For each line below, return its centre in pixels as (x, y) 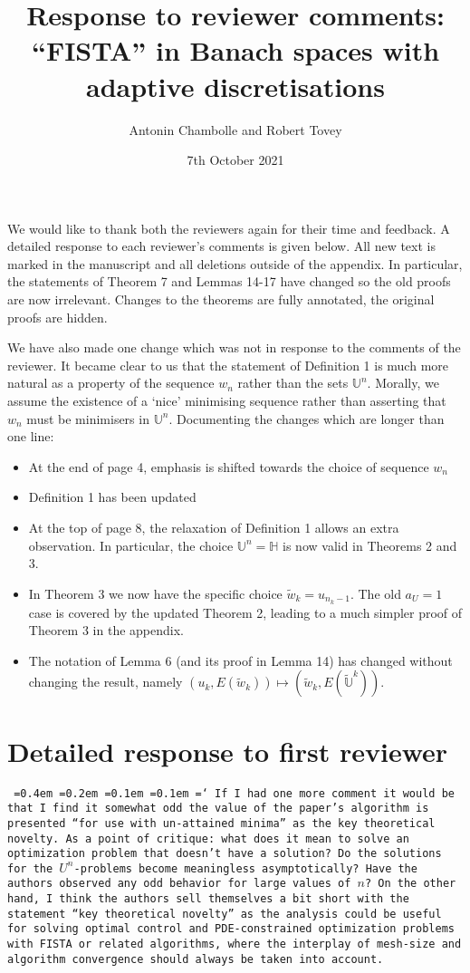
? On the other (410, 884)
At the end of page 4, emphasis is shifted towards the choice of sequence (229, 466)
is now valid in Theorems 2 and (370, 545)
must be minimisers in (88, 418)
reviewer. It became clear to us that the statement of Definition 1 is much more (228, 365)
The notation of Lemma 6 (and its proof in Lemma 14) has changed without (240, 660)
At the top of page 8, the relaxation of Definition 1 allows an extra (214, 527)
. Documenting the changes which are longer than (307, 418)
